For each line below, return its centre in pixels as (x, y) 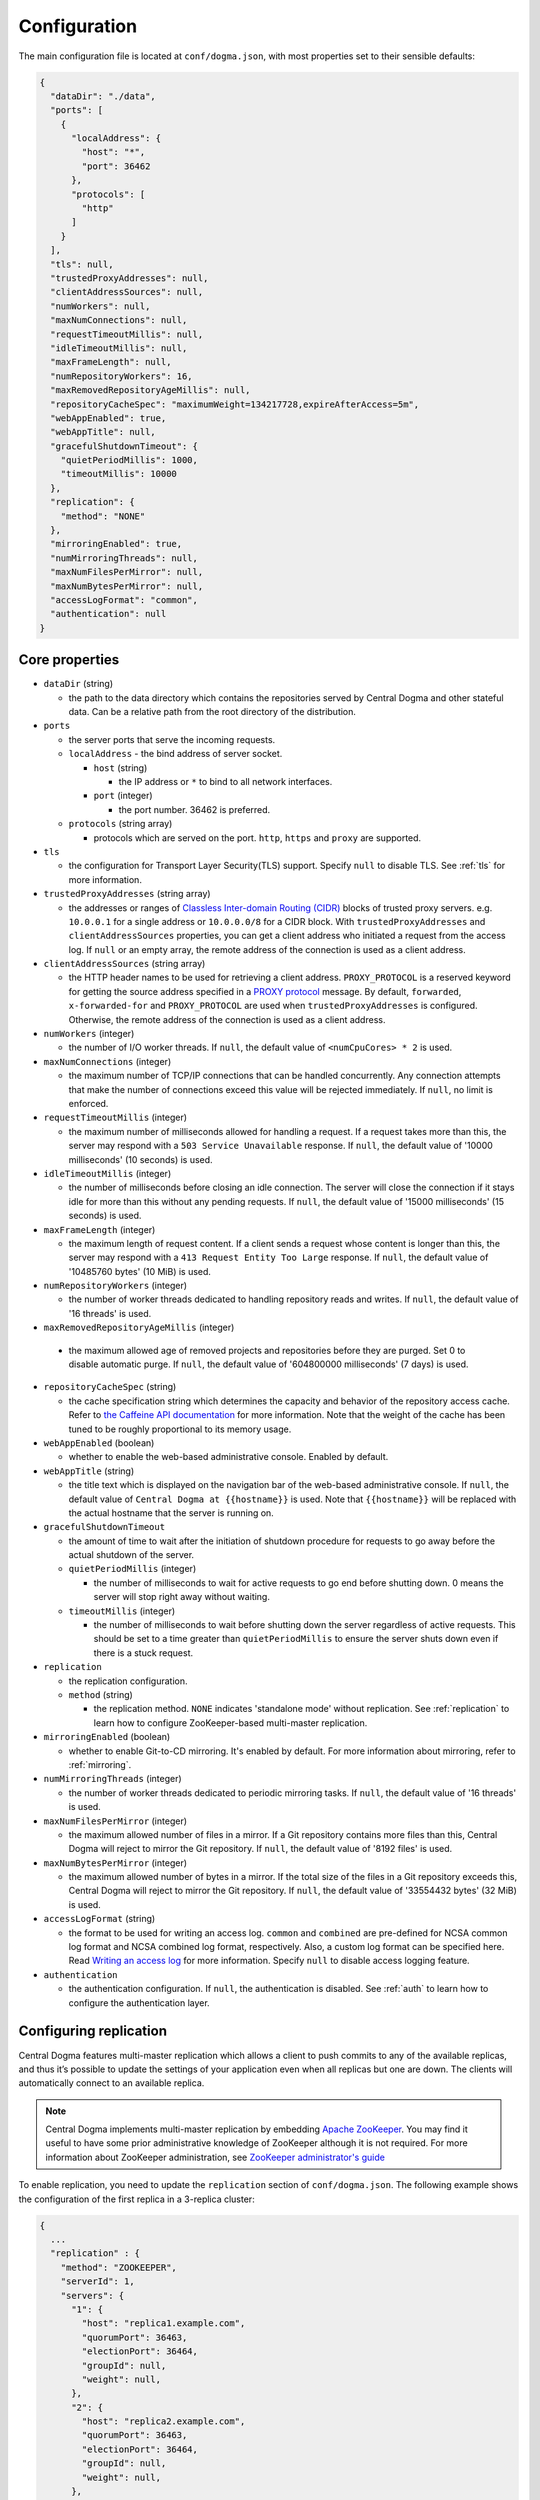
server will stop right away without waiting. (181, 1597)
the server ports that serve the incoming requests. (172, 739)
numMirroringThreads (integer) (112, 1779)
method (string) (101, 1694)
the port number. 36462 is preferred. (194, 809)
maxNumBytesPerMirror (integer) (115, 1862)
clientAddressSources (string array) (124, 964)
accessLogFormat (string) (99, 1919)
